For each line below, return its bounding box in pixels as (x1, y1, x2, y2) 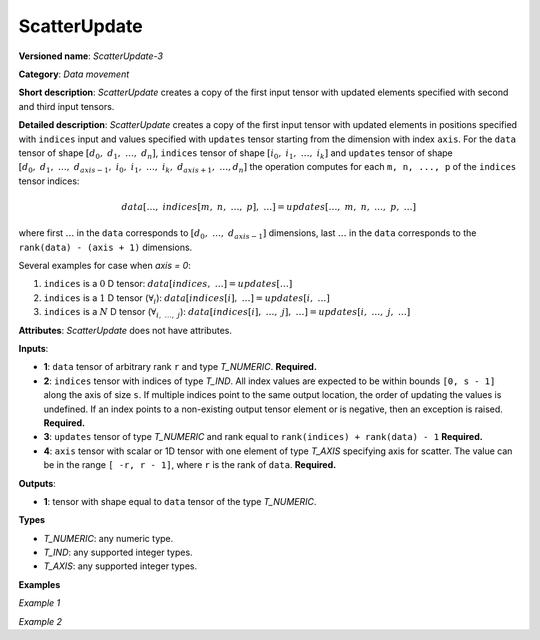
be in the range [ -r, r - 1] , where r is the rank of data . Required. (43, 459, 337, 471)
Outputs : (18, 477, 57, 489)
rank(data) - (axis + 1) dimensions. (18, 241, 193, 253)
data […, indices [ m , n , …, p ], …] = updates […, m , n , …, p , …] (121, 201, 417, 212)
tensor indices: (18, 175, 80, 187)
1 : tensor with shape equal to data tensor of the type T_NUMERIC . (43, 495, 317, 507)
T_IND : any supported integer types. (43, 546, 194, 559)
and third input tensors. (18, 100, 115, 112)
